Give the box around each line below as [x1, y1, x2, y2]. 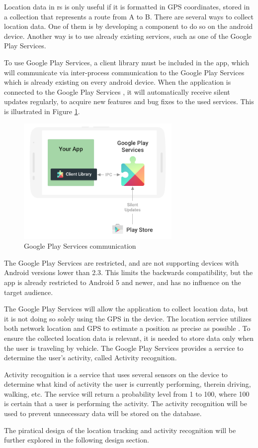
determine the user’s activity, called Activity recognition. [4, 352, 177, 363]
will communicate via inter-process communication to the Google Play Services [4, 67, 245, 77]
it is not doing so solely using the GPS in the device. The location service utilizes [4, 313, 252, 323]
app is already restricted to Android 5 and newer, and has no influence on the [4, 277, 241, 287]
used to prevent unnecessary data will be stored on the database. [4, 408, 202, 419]
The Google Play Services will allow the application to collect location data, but [4, 303, 249, 314]
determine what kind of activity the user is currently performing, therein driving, [4, 379, 251, 389]
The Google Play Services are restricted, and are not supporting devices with [4, 257, 239, 268]
